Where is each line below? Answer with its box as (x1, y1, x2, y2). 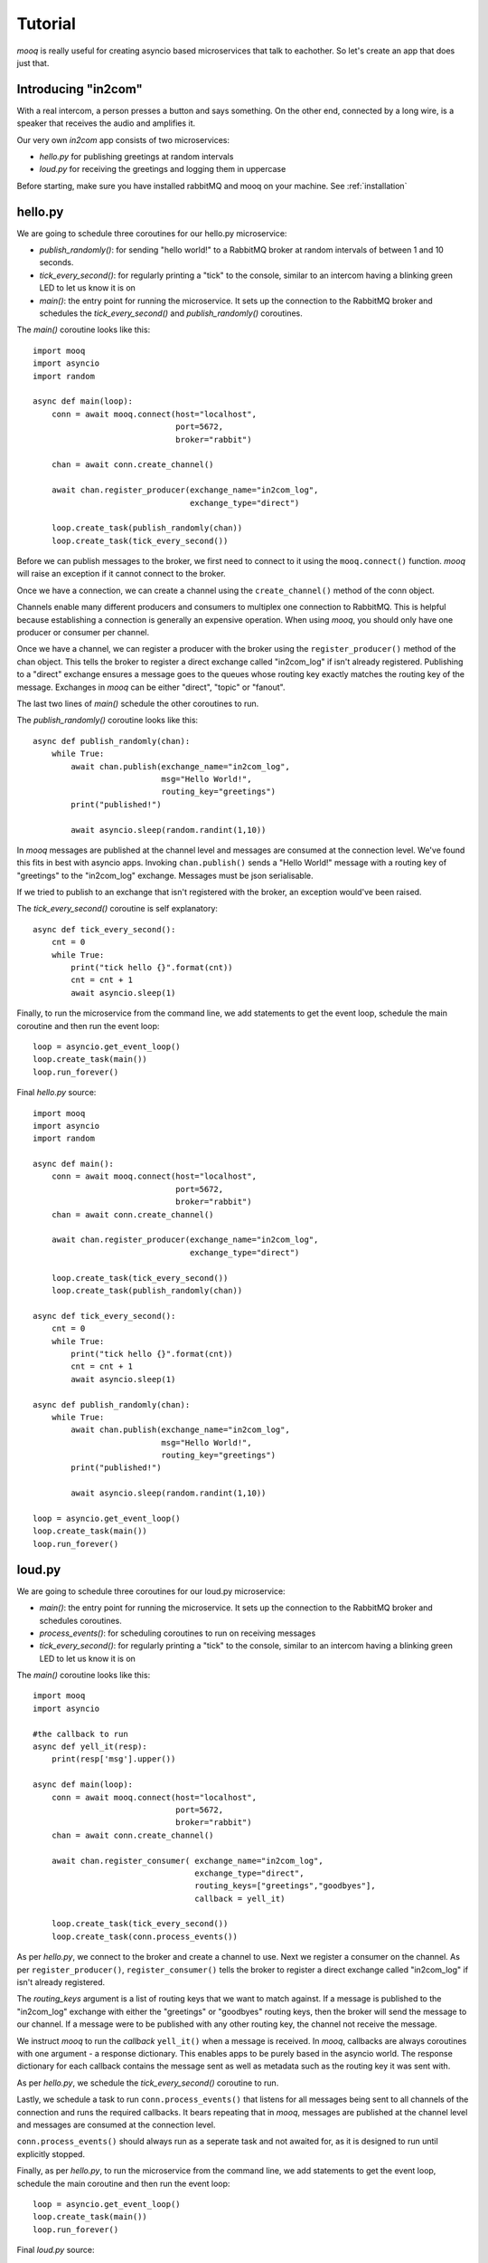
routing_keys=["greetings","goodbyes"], (194, 1881, 376, 1891)
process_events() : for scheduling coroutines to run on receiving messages (39, 1628, 316, 1638)
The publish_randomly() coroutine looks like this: (16, 715, 199, 726)
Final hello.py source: (16, 1087, 97, 1098)
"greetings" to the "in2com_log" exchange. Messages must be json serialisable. (16, 870, 314, 881)
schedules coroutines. (39, 1615, 122, 1626)
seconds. (39, 257, 74, 268)
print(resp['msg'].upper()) (51, 1754, 176, 1764)
